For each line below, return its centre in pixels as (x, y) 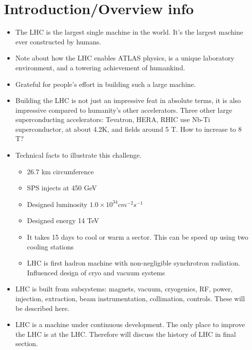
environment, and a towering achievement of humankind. (100, 67)
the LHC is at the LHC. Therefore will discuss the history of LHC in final (126, 334)
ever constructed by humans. (58, 41)
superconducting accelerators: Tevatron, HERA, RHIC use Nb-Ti (113, 119)
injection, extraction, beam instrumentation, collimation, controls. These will (130, 298)
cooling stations (50, 246)
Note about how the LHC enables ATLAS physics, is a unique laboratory (125, 58)
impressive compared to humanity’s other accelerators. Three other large (124, 110)
